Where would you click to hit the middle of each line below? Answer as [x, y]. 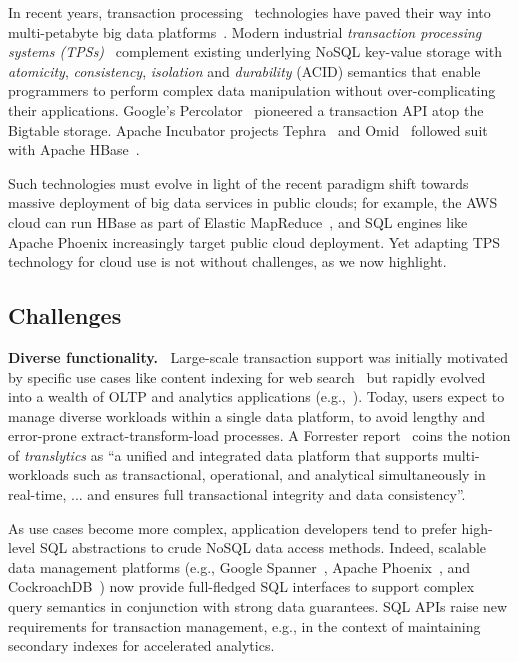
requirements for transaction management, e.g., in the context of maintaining [244, 625]
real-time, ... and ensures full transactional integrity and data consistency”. [237, 494]
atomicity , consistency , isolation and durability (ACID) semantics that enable [244, 70]
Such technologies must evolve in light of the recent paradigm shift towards [238, 182]
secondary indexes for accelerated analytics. [141, 645]
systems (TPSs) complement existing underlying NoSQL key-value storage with [255, 51]
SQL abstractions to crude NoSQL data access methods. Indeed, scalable [263, 547]
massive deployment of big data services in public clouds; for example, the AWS [253, 202]
